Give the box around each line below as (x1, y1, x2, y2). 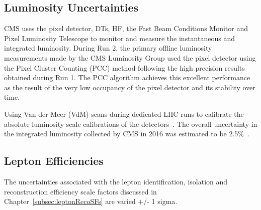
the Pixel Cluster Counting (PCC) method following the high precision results (4, 62, 245, 73)
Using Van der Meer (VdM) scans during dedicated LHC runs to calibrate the (4, 108, 244, 119)
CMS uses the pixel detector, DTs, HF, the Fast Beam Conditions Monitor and (4, 23, 248, 34)
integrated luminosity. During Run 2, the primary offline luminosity (4, 43, 212, 53)
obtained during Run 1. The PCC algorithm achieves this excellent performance (4, 72, 250, 83)
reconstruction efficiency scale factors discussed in (4, 186, 157, 196)
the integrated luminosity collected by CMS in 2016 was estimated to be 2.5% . (4, 128, 249, 139)
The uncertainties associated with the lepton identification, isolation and (4, 176, 228, 186)
